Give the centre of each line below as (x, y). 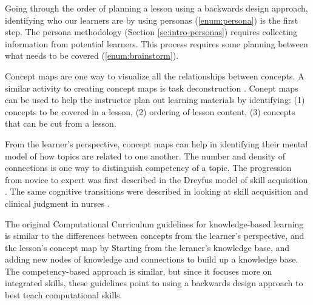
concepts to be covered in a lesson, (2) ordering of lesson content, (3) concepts (150, 111)
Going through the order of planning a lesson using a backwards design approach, (156, 8)
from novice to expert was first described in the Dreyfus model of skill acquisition (156, 179)
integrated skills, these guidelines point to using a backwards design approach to (154, 283)
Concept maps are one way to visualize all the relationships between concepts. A (155, 75)
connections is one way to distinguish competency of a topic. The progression (148, 168)
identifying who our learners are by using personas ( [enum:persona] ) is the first (152, 20)
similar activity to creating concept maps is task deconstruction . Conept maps (152, 88)
